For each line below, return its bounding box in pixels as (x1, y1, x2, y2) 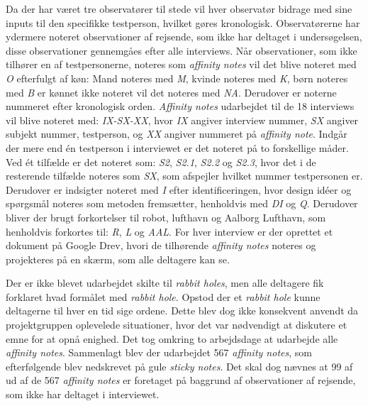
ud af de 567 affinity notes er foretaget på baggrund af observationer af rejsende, (6, 373, 356, 388)
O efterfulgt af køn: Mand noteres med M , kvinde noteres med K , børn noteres (6, 70, 348, 85)
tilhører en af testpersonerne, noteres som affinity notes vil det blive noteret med (6, 57, 357, 72)
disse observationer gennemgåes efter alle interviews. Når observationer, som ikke (6, 43, 357, 57)
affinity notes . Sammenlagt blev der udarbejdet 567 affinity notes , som (6, 345, 312, 360)
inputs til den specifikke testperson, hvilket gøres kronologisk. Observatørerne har (6, 15, 360, 30)
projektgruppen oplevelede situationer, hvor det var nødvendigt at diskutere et (6, 317, 347, 332)
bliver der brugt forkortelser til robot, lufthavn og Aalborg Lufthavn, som (6, 209, 326, 224)
